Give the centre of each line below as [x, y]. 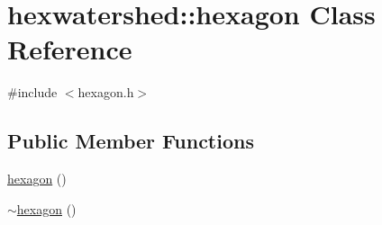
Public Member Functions [131, 141]
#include [32, 92]
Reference [70, 49]
